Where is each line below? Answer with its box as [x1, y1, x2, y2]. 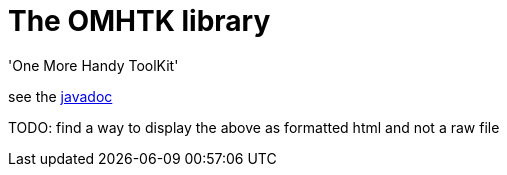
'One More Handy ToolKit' [8, 56, 179, 74]
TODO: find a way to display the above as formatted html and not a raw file [8, 118, 500, 136]
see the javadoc [8, 87, 113, 105]
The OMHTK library [8, 4, 271, 38]
